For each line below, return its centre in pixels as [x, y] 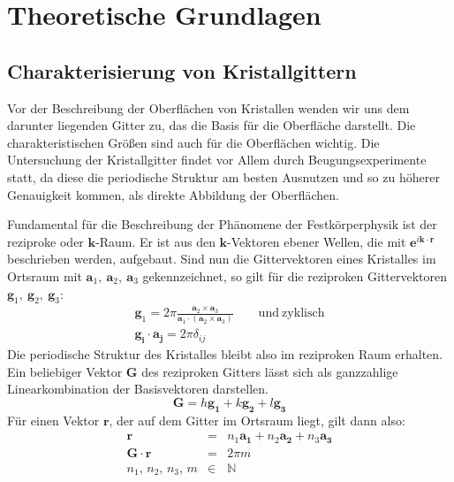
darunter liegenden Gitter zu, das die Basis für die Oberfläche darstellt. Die [212, 125]
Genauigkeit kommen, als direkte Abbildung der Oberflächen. [173, 194]
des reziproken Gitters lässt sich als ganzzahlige [270, 371]
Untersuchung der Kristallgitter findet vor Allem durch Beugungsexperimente [217, 160]
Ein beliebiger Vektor [65, 371]
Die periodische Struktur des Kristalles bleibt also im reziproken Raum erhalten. [225, 354]
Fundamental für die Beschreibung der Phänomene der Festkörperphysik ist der [222, 224]
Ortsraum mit [45, 275]
